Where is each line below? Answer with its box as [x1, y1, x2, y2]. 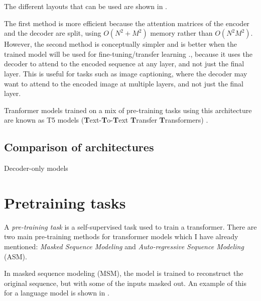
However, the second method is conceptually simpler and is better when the [4, 39, 237, 49]
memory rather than [150, 28, 213, 38]
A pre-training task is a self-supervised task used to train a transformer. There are [4, 221, 257, 232]
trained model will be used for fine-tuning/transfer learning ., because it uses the [4, 48, 252, 59]
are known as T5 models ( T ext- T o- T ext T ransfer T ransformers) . [4, 115, 208, 125]
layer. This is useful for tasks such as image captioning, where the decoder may [4, 68, 247, 78]
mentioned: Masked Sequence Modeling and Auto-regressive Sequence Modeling [4, 241, 244, 252]
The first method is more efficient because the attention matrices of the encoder [4, 18, 249, 28]
